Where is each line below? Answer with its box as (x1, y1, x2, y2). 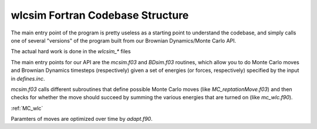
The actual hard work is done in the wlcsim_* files (11, 48, 131, 55)
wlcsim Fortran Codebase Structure (11, 9, 189, 22)
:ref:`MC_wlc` (11, 104, 43, 111)
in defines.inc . (11, 75, 45, 82)
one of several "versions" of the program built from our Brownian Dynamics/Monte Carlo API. (11, 37, 237, 44)
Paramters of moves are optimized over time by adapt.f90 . (11, 116, 153, 123)
